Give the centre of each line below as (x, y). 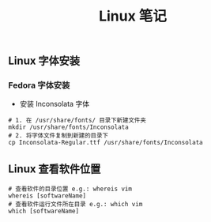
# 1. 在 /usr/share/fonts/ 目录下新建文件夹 (77, 120)
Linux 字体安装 (44, 61)
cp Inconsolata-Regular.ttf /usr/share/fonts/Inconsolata (105, 143)
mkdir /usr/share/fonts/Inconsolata (68, 127)
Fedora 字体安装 (39, 85)
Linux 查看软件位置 (55, 169)
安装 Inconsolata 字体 (54, 104)
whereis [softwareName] (47, 196)
